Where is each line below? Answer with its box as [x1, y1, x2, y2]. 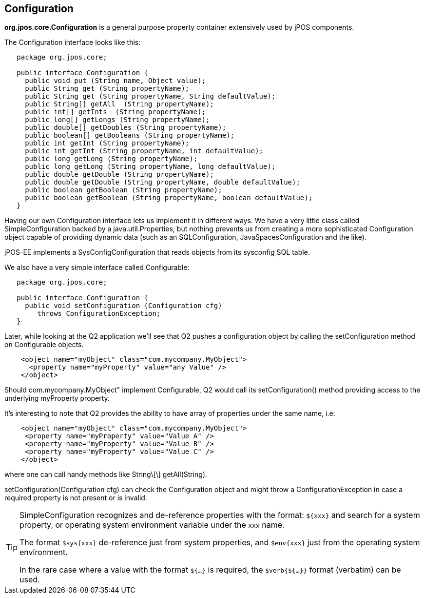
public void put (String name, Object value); [25, 77, 206, 85]
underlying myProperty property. [4, 394, 110, 403]
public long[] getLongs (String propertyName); [25, 116, 210, 124]
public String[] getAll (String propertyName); [25, 100, 214, 108]
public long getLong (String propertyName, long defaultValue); [25, 163, 276, 171]
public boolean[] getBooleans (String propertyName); [25, 131, 235, 140]
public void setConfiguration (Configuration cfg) [25, 302, 222, 310]
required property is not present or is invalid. [4, 494, 147, 502]
